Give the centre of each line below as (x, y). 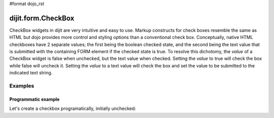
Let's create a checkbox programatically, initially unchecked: (73, 108)
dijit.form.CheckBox (42, 18)
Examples (22, 86)
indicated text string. (31, 73)
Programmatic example (35, 99)
